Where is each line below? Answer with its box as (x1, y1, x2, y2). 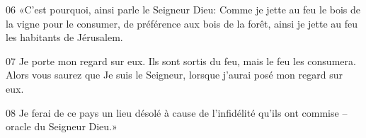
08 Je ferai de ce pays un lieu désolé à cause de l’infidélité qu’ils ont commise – (6, 105, 348, 120)
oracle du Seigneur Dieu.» (6, 119, 118, 134)
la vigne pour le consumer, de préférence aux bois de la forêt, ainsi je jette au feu (6, 16, 358, 30)
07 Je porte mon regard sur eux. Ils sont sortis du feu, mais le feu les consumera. (6, 53, 356, 68)
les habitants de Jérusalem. (6, 30, 123, 45)
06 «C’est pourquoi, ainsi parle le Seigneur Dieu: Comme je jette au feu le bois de (6, 2, 361, 16)
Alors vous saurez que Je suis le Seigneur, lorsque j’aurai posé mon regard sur (6, 67, 343, 82)
